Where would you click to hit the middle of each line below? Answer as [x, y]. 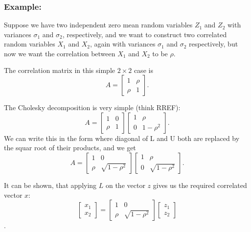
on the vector [125, 185]
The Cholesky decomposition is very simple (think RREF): [92, 107]
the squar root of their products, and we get [70, 148]
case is [143, 70]
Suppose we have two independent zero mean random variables [98, 25]
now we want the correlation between [60, 53]
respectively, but [214, 44]
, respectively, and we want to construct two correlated [145, 34]
